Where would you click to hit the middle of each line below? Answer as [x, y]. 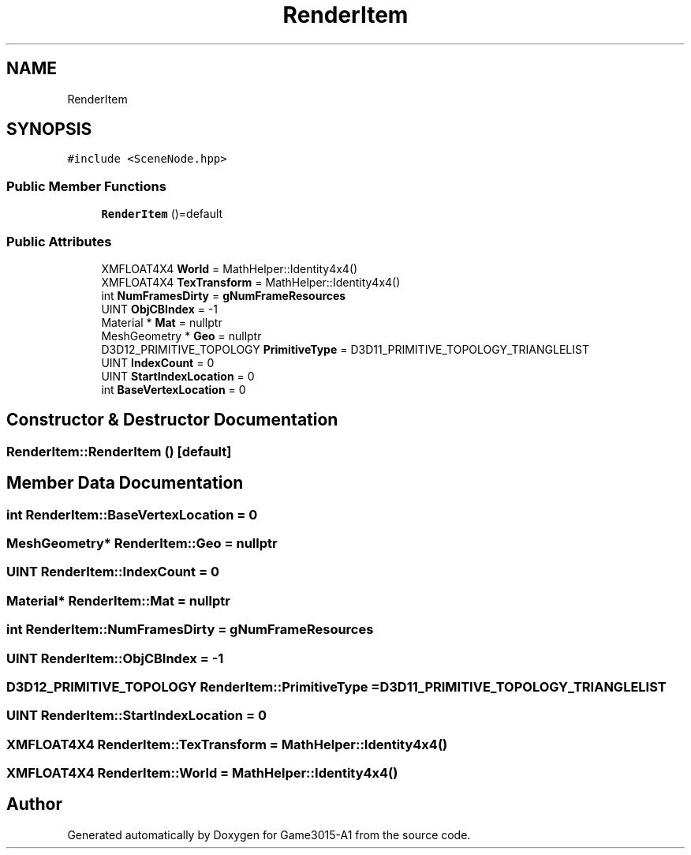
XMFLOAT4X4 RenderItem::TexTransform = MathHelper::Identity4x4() [227, 744]
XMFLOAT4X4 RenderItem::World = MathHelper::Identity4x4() [202, 773]
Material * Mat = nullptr [162, 322]
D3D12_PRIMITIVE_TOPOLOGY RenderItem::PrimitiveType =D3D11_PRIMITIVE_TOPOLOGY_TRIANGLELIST [336, 686]
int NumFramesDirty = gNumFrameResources [224, 295]
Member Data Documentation [125, 483]
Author [34, 804]
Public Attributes [59, 241]
